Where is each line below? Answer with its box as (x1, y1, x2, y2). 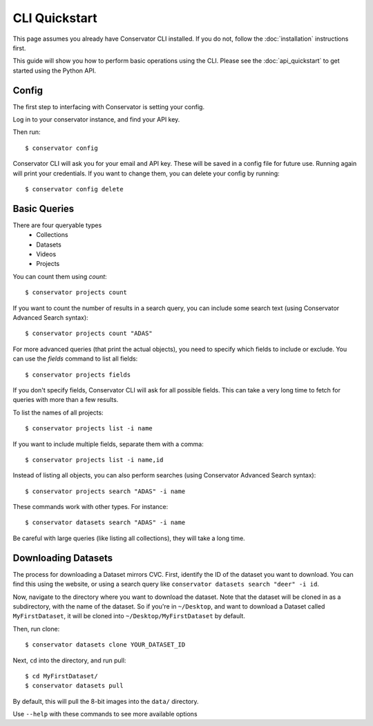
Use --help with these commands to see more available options (12, 710, 198, 718)
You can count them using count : (12, 272, 107, 280)
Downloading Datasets (12, 552, 113, 564)
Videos (36, 250, 57, 258)
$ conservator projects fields (25, 370, 131, 379)
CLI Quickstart (12, 10, 98, 26)
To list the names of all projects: (12, 408, 104, 417)
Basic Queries (12, 202, 75, 214)
